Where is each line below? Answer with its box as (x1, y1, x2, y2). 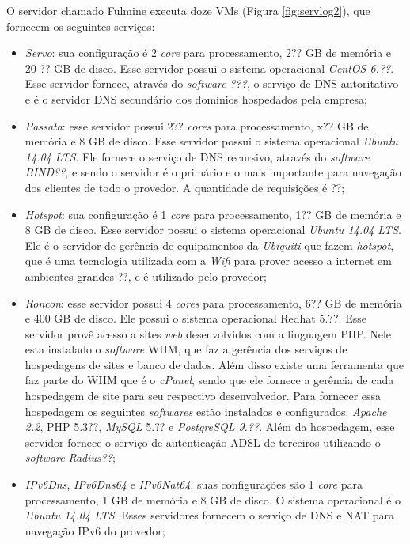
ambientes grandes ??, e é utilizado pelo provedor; (25, 267, 267, 284)
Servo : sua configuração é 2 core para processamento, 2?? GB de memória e (25, 44, 392, 61)
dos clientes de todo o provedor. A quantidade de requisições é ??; (25, 179, 345, 195)
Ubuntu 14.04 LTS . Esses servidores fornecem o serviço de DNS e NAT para (25, 507, 395, 523)
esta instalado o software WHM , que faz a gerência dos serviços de (25, 341, 347, 357)
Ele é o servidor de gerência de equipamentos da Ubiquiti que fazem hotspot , (25, 236, 394, 253)
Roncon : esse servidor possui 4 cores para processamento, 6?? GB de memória (25, 294, 402, 311)
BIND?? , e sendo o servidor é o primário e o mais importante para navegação (25, 164, 401, 180)
